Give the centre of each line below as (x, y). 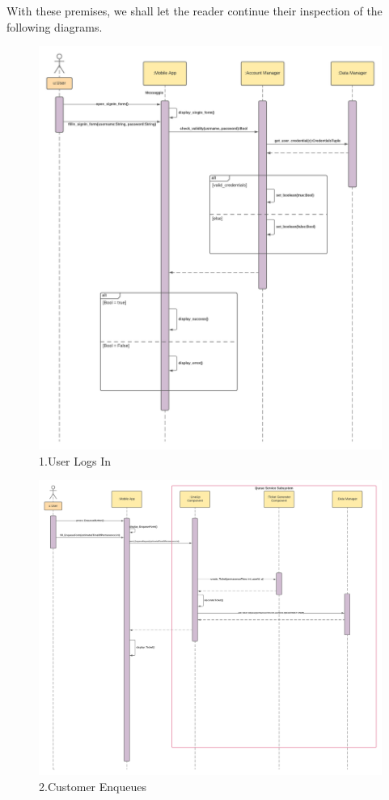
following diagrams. (55, 26)
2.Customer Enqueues (93, 786)
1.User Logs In (75, 460)
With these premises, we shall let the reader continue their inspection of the (194, 11)
